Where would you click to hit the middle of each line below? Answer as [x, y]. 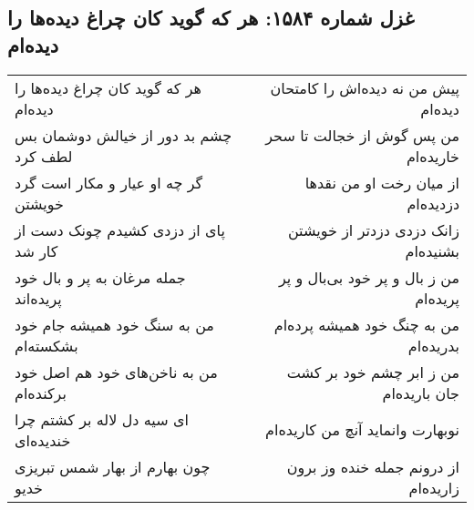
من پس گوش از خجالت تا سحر [362, 135]
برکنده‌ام [41, 393]
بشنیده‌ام [432, 250]
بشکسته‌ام [46, 345]
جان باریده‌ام [421, 393]
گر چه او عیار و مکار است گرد [109, 182]
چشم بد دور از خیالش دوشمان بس [124, 135]
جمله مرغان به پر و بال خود [100, 277]
